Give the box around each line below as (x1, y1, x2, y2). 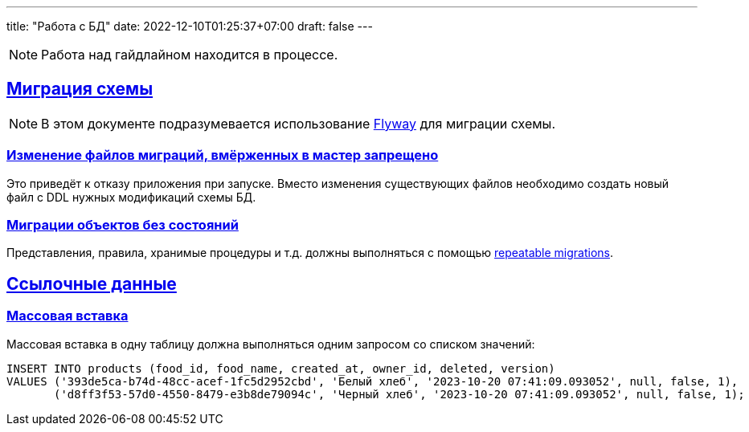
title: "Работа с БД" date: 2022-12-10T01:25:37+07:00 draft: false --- (6, 19, 373, 33)
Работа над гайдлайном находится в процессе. (41, 47, 338, 63)
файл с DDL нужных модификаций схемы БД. (6, 190, 256, 204)
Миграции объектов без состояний (6, 216, 239, 233)
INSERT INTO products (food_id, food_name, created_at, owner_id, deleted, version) (6, 361, 555, 375)
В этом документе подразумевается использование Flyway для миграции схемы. (41, 115, 555, 132)
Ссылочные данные (6, 273, 177, 294)
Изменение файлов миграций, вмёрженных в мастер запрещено (6, 147, 439, 164)
